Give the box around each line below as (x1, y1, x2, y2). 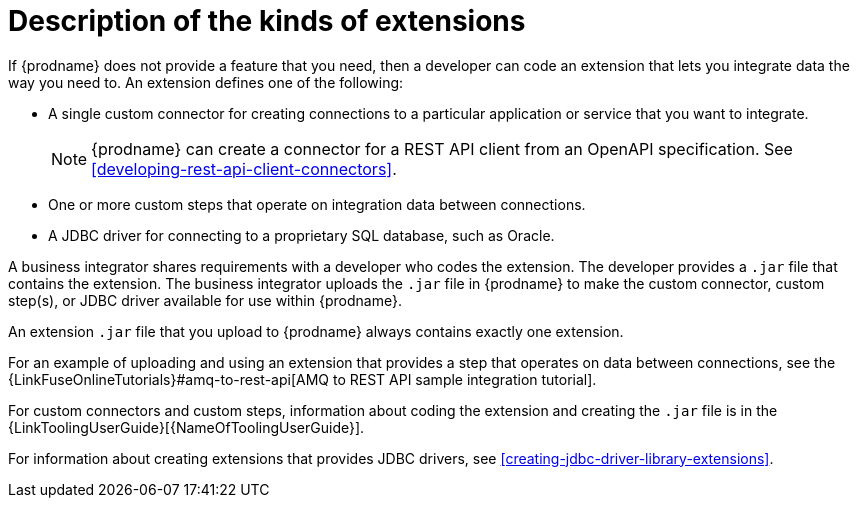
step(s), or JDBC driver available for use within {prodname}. (8, 291, 402, 309)
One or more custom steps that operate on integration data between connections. (48, 195, 586, 213)
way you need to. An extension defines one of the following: (8, 73, 404, 91)
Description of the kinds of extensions (8, 4, 526, 38)
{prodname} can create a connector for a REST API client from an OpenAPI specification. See (91, 138, 793, 159)
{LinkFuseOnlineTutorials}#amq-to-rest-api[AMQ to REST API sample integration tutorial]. (8, 370, 597, 388)
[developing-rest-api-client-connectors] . (91, 158, 397, 179)
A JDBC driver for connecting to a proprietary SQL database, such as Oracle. (48, 226, 555, 244)
